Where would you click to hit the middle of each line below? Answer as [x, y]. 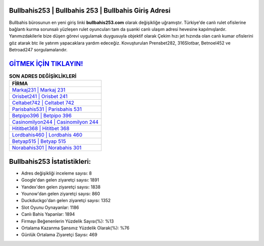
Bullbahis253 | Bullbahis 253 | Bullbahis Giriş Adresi [90, 11]
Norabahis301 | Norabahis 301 [47, 148]
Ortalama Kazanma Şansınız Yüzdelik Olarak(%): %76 [75, 228]
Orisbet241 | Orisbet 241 [40, 96]
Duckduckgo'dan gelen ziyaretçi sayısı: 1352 [66, 201]
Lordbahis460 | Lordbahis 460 [47, 135]
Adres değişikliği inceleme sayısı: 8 [57, 173]
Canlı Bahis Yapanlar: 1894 [48, 214]
